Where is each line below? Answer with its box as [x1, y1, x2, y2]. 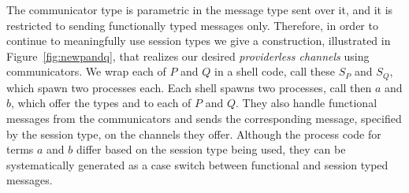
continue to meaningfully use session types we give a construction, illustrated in [6, 32, 391, 49]
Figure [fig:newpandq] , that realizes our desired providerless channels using [6, 47, 370, 64]
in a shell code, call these [214, 63, 336, 80]
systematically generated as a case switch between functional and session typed [6, 156, 389, 173]
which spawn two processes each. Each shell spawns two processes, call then [6, 79, 372, 95]
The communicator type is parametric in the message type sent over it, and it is [6, 2, 393, 17]
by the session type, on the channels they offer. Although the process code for [6, 125, 381, 142]
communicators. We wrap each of [6, 63, 166, 80]
